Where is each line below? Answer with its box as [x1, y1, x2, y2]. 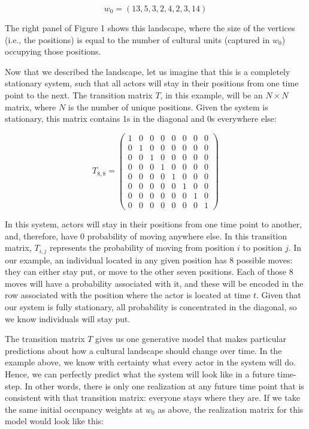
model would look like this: [5, 415, 104, 427]
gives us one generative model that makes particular [95, 332, 286, 345]
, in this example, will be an [160, 88, 263, 101]
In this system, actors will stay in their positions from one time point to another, [5, 218, 302, 230]
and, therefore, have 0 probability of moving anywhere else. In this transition [5, 229, 287, 242]
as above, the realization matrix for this [157, 403, 304, 415]
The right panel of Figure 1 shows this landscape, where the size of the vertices [5, 22, 295, 34]
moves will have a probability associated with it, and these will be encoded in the [5, 277, 304, 289]
